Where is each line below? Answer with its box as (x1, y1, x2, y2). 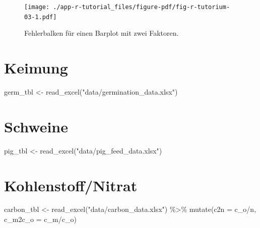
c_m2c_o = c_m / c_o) (4, 214, 77, 224)
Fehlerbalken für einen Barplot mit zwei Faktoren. (24, 28, 179, 38)
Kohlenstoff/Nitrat (4, 175, 138, 195)
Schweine (4, 116, 69, 136)
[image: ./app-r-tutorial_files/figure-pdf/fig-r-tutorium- (24, 4, 230, 11)
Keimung (4, 57, 68, 78)
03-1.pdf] (24, 13, 57, 21)
